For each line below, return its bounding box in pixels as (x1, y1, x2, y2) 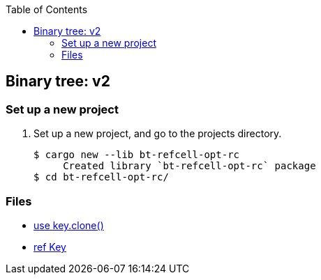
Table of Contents (6, 3, 88, 15)
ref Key (33, 240, 66, 253)
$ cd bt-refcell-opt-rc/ (33, 171, 169, 183)
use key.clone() (33, 219, 104, 231)
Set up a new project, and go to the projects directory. (33, 127, 282, 140)
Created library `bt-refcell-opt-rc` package (63, 160, 316, 172)
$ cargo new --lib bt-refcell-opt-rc (33, 149, 240, 161)
